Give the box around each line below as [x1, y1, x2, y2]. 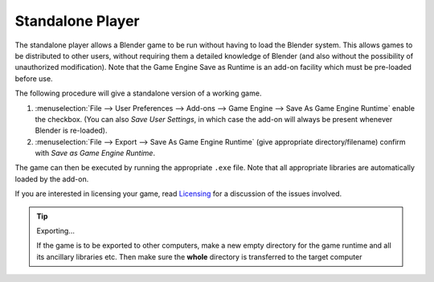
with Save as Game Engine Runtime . [35, 149, 156, 158]
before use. [14, 73, 53, 84]
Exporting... [36, 226, 76, 236]
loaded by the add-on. [14, 174, 89, 184]
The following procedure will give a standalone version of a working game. [14, 88, 262, 98]
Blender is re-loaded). [35, 125, 108, 136]
